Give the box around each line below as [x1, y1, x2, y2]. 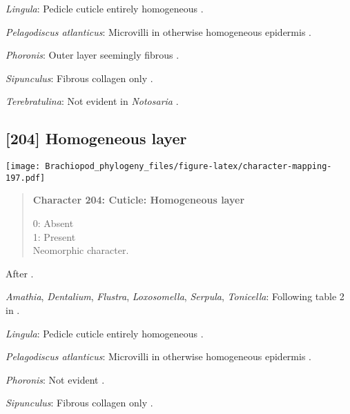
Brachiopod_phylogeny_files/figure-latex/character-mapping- [45, 161, 332, 172]
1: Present [32, 229, 76, 244]
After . [6, 266, 34, 280]
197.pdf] [6, 172, 46, 183]
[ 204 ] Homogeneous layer [6, 128, 187, 149]
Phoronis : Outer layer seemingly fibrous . [6, 48, 179, 62]
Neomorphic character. [32, 243, 129, 257]
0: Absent [32, 216, 74, 230]
